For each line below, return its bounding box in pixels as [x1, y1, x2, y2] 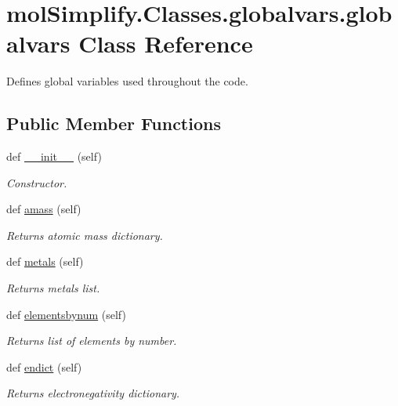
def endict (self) [6, 358, 82, 375]
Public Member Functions [6, 111, 221, 136]
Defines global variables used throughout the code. [6, 73, 248, 89]
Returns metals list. [6, 280, 100, 296]
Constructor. [6, 174, 67, 190]
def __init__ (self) [6, 148, 102, 165]
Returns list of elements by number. [6, 332, 177, 349]
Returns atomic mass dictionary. [6, 227, 163, 243]
